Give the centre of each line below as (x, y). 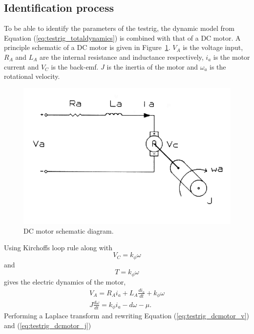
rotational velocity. (32, 76)
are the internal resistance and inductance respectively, (122, 57)
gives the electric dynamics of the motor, (65, 281)
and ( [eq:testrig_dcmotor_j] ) (48, 325)
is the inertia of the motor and (152, 66)
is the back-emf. (75, 66)
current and (21, 66)
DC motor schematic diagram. (69, 230)
